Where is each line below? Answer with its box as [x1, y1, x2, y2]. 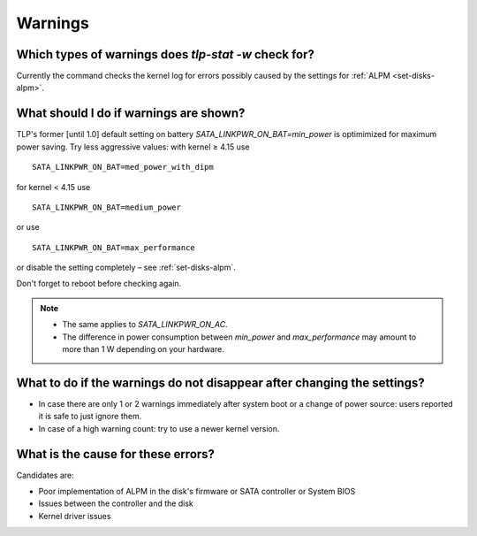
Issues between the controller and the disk [38, 498, 193, 509]
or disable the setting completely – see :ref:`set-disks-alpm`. [16, 262, 236, 273]
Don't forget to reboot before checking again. [16, 279, 182, 289]
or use [16, 222, 40, 233]
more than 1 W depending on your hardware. [62, 344, 224, 355]
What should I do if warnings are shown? [16, 106, 246, 121]
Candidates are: [16, 470, 74, 480]
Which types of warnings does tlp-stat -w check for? [16, 47, 315, 62]
